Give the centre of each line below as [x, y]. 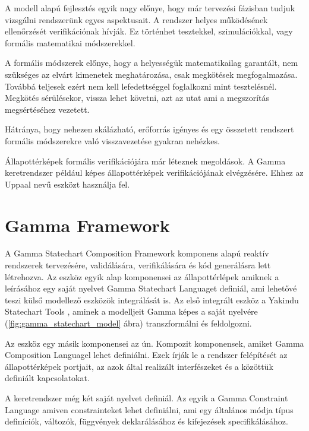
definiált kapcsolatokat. [47, 378]
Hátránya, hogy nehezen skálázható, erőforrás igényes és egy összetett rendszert [149, 129]
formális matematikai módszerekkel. [70, 42]
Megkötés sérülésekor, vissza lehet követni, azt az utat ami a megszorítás [137, 98]
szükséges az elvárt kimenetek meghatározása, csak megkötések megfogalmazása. [151, 74]
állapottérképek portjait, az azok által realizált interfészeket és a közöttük [139, 366]
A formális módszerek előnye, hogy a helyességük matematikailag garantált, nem [152, 63]
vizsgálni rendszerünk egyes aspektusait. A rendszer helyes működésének [136, 19]
